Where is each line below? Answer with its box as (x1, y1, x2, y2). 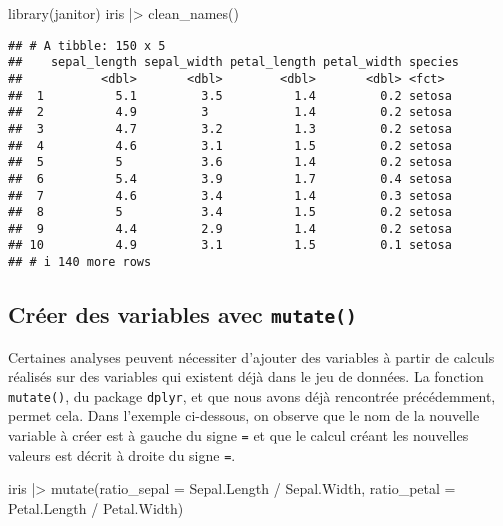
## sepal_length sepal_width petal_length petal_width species (8, 55, 460, 70)
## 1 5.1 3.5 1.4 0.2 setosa (8, 88, 452, 103)
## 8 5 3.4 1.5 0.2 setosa (8, 205, 452, 220)
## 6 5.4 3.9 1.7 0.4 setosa (8, 171, 452, 186)
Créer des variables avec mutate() (8, 299, 357, 330)
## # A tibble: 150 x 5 (8, 38, 166, 53)
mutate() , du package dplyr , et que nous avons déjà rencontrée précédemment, (8, 385, 496, 406)
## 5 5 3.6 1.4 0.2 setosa (8, 155, 452, 170)
